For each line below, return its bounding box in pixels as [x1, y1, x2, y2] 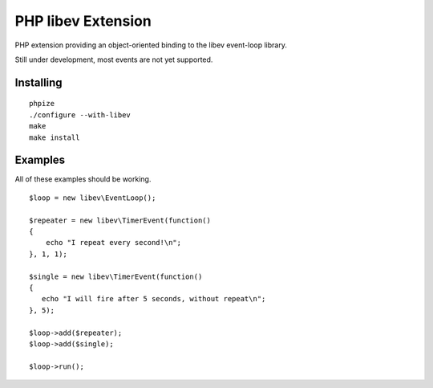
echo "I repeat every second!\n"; [45, 238, 182, 247]
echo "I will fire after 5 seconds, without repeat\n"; [41, 294, 266, 304]
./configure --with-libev [29, 110, 132, 120]
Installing [14, 76, 63, 89]
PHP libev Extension [14, 12, 152, 30]
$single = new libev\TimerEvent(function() [29, 272, 203, 281]
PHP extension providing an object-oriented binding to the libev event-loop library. [14, 40, 288, 50]
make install [29, 133, 80, 142]
